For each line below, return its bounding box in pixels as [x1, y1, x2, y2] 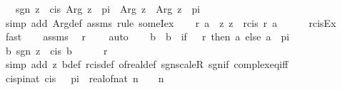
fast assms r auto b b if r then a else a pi [5, 29, 290, 44]
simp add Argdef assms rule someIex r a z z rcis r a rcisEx [5, 15, 336, 30]
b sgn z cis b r [5, 43, 108, 57]
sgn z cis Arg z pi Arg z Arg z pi [15, 1, 201, 16]
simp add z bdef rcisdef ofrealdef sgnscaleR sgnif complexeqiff [5, 57, 288, 72]
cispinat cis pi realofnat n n [5, 70, 164, 85]
